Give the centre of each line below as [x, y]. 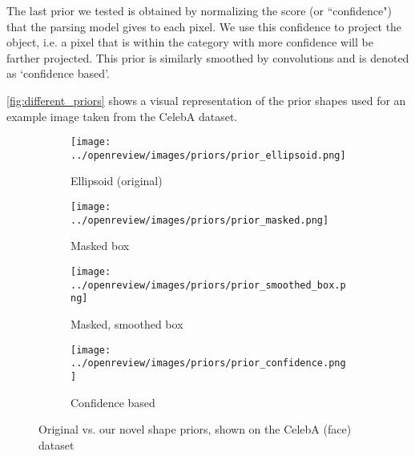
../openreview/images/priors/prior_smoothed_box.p [208, 285]
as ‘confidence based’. [58, 73]
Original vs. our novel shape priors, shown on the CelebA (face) [195, 429]
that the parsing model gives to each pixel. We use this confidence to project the [204, 26]
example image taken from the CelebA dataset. [122, 116]
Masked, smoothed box [127, 323]
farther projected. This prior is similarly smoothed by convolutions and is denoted [208, 57]
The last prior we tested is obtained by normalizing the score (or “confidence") [199, 10]
